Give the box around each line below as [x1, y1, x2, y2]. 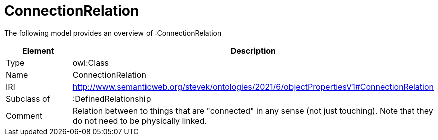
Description [230, 45, 276, 56]
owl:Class [72, 57, 109, 68]
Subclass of [6, 93, 50, 104]
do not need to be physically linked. [72, 115, 207, 126]
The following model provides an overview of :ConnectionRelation [4, 28, 222, 37]
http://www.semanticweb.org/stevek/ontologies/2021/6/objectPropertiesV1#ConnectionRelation [72, 81, 434, 92]
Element [22, 45, 54, 56]
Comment [6, 110, 43, 121]
